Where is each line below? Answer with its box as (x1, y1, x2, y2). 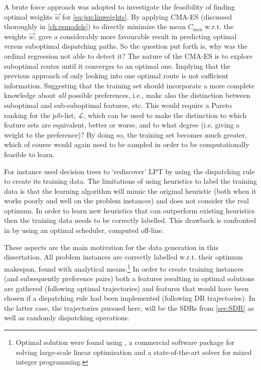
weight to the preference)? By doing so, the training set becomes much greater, (4, 129, 247, 140)
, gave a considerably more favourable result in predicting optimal (34, 31, 237, 41)
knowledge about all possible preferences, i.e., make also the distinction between (4, 90, 250, 100)
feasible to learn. (4, 149, 55, 159)
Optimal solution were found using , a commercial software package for (16, 337, 234, 347)
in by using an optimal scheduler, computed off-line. (4, 225, 164, 235)
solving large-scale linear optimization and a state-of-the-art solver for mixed (16, 346, 252, 357)
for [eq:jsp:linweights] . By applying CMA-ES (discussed (62, 11, 232, 22)
